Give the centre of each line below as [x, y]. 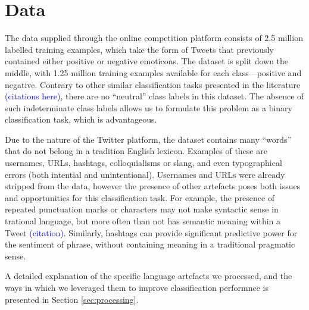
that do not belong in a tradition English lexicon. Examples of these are [136, 151]
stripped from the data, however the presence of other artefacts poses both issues [153, 186]
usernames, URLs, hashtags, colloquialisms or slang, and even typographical [143, 163]
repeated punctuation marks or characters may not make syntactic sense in [142, 209]
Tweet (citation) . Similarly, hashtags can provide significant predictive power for [151, 232]
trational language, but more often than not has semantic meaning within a [143, 221]
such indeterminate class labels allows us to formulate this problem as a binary [149, 107]
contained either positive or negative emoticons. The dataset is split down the [147, 61]
